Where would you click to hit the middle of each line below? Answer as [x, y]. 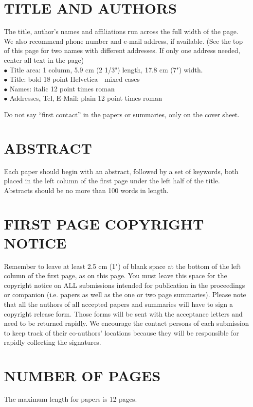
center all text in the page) [44, 60]
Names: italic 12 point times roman [62, 88]
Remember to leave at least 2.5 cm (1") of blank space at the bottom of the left [122, 266]
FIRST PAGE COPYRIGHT [104, 223]
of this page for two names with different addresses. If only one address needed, [122, 50]
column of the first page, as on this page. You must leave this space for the [116, 275]
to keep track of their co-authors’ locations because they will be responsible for [122, 332]
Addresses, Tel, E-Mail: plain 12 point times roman [86, 98]
